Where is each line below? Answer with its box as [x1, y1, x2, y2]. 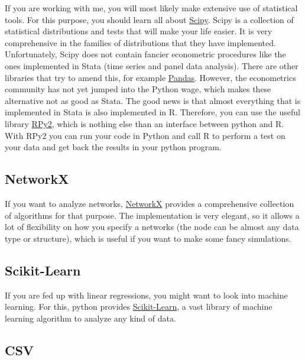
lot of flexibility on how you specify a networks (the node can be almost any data [5, 220, 299, 233]
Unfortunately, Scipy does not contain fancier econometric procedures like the [5, 48, 286, 60]
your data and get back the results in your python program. [5, 141, 222, 153]
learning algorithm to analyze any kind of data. [5, 312, 176, 324]
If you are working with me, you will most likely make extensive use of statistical [5, 2, 298, 14]
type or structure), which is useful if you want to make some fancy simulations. [5, 232, 291, 244]
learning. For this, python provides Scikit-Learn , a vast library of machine [5, 300, 272, 313]
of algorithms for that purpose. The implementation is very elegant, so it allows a [5, 209, 300, 221]
